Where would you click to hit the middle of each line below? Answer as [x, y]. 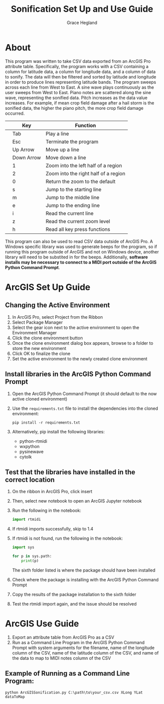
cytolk [26, 456]
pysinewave [31, 452]
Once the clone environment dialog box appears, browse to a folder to [83, 343]
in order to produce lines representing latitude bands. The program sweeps [81, 82]
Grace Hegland [82, 23]
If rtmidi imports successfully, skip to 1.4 [53, 529]
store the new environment [39, 348]
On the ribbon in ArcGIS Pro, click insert [52, 492]
